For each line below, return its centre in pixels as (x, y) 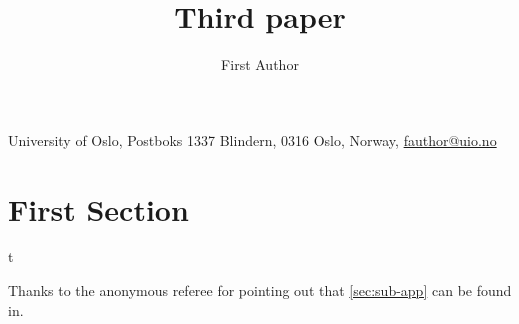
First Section (98, 208)
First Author (260, 64)
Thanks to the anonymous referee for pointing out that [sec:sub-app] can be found (260, 290)
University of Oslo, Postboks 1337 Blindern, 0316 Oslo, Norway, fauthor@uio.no (252, 139)
